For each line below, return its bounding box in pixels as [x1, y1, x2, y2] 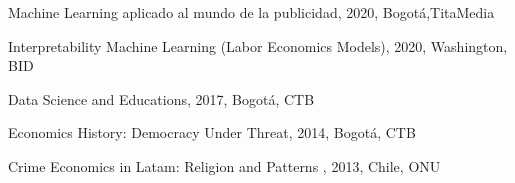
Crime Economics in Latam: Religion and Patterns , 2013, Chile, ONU [8, 155, 441, 176]
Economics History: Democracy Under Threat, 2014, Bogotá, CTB [8, 122, 416, 143]
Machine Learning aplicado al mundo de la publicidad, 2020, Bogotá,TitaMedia [8, 2, 495, 22]
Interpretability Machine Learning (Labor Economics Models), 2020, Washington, [8, 35, 508, 56]
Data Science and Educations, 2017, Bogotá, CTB [8, 88, 315, 109]
